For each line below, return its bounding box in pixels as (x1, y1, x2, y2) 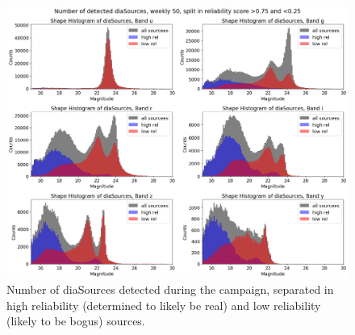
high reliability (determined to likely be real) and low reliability (6, 296, 321, 313)
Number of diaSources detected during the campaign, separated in (6, 281, 334, 298)
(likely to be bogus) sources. (6, 312, 145, 329)
